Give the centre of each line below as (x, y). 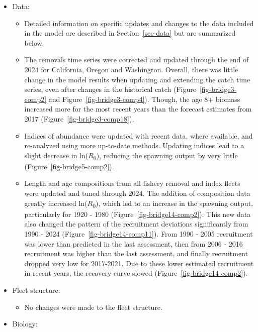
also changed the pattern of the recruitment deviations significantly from (136, 224)
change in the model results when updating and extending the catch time (137, 79)
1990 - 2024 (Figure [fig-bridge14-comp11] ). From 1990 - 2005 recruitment (139, 233)
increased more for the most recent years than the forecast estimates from (138, 109)
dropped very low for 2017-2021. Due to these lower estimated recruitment (139, 263)
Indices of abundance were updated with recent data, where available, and (139, 135)
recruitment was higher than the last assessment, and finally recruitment (136, 253)
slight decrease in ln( (56, 155)
